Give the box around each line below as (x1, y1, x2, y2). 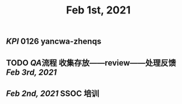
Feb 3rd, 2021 (6, 67, 57, 77)
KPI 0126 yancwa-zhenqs (6, 36, 101, 47)
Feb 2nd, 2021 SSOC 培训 (6, 88, 99, 98)
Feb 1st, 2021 (66, 4, 131, 17)
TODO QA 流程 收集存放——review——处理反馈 (6, 58, 177, 68)
